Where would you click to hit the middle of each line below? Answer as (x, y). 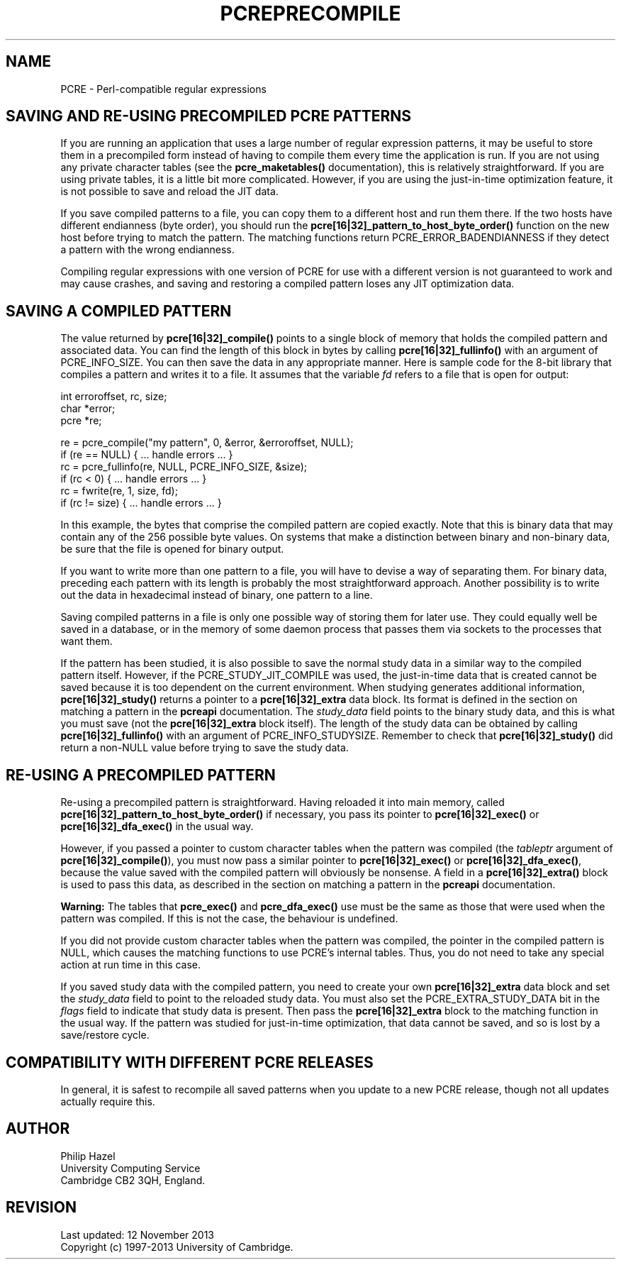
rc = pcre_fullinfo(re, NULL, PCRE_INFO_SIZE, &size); (184, 467)
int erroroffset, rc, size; (114, 397)
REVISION (41, 1208)
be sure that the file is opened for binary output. (172, 549)
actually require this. (108, 1101)
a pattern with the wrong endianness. (147, 250)
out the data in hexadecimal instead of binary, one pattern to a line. (217, 595)
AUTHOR (38, 1129)
